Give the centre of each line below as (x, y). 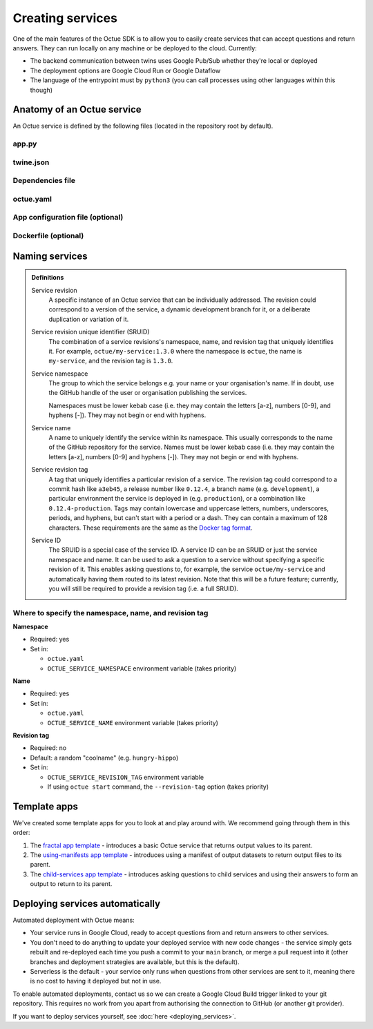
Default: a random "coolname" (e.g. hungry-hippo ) (104, 758)
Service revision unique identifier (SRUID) (90, 332)
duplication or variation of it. (89, 319)
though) (41, 90)
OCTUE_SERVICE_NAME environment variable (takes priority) (133, 722)
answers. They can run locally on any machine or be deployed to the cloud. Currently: (135, 48)
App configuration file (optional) (68, 218)
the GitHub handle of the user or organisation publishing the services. (148, 393)
